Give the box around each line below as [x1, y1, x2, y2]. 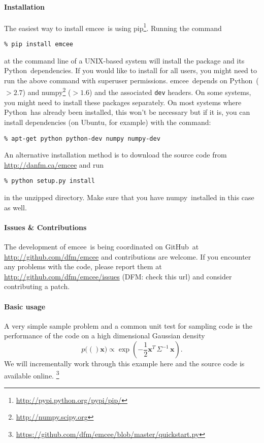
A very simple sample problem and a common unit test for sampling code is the [4, 320, 252, 331]
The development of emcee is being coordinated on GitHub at [4, 241, 199, 252]
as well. [4, 202, 27, 212]
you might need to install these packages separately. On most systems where [4, 97, 242, 107]
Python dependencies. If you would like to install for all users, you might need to [4, 65, 257, 76]
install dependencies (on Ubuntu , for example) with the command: [4, 116, 211, 127]
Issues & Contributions [4, 221, 87, 232]
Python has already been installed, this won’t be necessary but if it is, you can [4, 107, 250, 117]
